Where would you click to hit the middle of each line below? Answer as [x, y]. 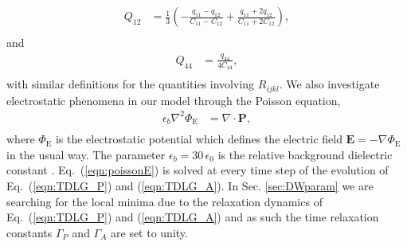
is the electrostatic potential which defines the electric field [199, 139]
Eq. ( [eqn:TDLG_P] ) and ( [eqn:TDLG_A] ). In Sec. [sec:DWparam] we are [190, 186]
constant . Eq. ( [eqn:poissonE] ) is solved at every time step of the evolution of [198, 170]
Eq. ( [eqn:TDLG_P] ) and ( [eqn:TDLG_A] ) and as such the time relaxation [193, 217]
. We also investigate [329, 84]
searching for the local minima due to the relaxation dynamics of [164, 201]
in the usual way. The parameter [86, 154]
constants [29, 232]
